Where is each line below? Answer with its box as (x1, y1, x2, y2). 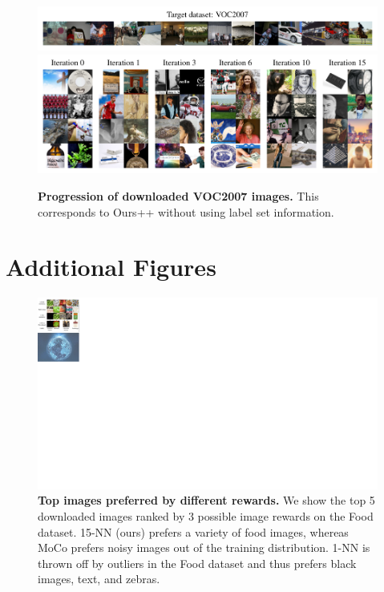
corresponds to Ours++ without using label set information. (38, 203, 334, 220)
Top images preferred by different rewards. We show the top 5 (38, 492, 375, 509)
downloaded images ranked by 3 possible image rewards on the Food (38, 507, 374, 524)
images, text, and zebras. (38, 570, 160, 587)
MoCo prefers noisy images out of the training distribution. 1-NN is (38, 539, 370, 556)
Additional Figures (6, 250, 216, 283)
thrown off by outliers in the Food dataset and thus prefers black (38, 554, 357, 571)
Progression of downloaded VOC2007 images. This (38, 187, 319, 204)
